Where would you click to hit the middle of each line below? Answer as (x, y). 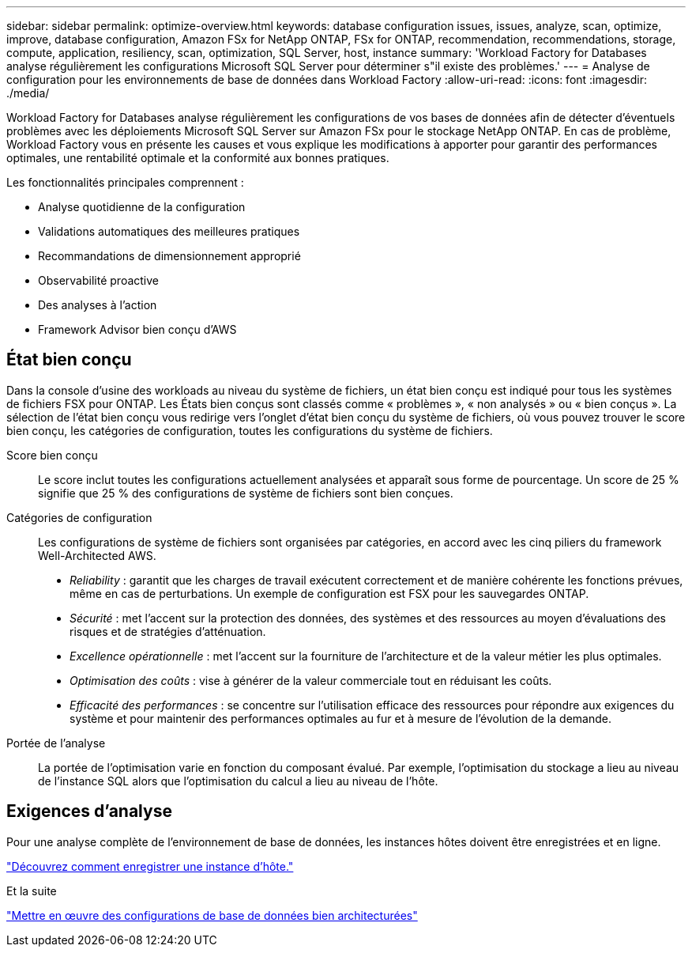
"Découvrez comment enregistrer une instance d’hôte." (150, 866)
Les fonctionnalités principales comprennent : (125, 182)
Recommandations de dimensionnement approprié (169, 256)
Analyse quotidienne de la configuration (142, 207)
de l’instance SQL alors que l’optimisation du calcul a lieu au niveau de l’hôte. (238, 781)
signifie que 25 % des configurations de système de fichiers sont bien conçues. (246, 493)
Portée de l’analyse (56, 743)
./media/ (28, 93)
